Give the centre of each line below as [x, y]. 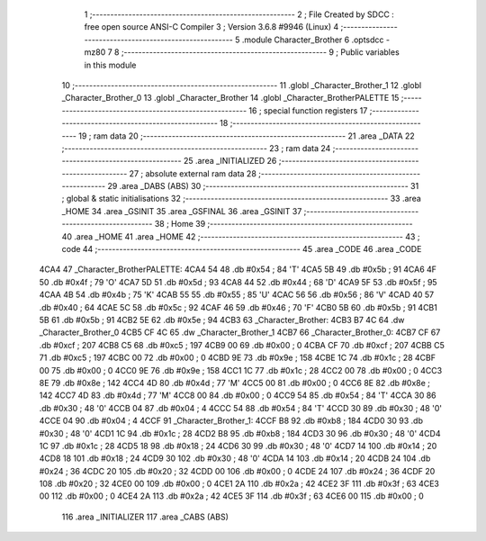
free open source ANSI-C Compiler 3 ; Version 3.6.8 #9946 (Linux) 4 [211, 27]
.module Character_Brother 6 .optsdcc [313, 40]
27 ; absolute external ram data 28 [193, 173]
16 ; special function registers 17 [308, 110]
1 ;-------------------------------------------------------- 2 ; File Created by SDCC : [239, 14]
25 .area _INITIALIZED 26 [230, 161]
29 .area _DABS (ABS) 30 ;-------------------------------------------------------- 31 [263, 186]
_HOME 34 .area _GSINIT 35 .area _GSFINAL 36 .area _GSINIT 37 [182, 211]
